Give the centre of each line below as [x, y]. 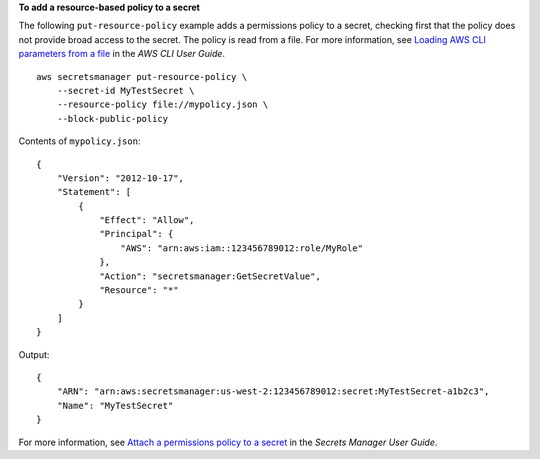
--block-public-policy [112, 118]
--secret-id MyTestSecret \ [125, 90]
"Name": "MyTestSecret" [115, 405]
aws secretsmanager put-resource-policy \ [142, 76]
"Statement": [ [94, 192]
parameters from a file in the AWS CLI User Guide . [121, 54]
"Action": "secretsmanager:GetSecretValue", [210, 276]
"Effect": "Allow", [147, 220]
